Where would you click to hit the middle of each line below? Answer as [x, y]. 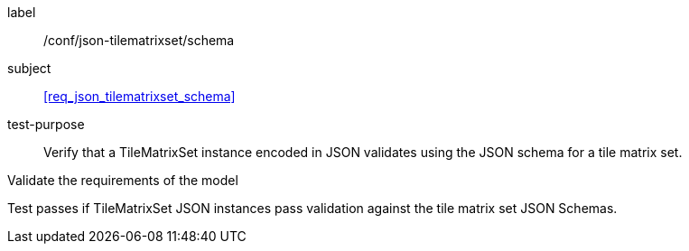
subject [29, 68]
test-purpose [46, 124]
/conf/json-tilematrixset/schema [139, 40]
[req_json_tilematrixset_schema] [140, 96]
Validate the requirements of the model [123, 180]
